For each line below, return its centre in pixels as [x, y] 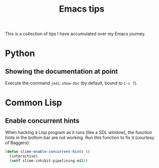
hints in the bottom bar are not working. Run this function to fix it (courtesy [80, 138]
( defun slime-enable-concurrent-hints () [48, 152]
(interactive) [24, 156]
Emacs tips [82, 9]
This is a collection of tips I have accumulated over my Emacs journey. [75, 34]
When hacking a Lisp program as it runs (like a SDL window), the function [79, 132]
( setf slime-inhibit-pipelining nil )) [49, 161]
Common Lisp [34, 103]
